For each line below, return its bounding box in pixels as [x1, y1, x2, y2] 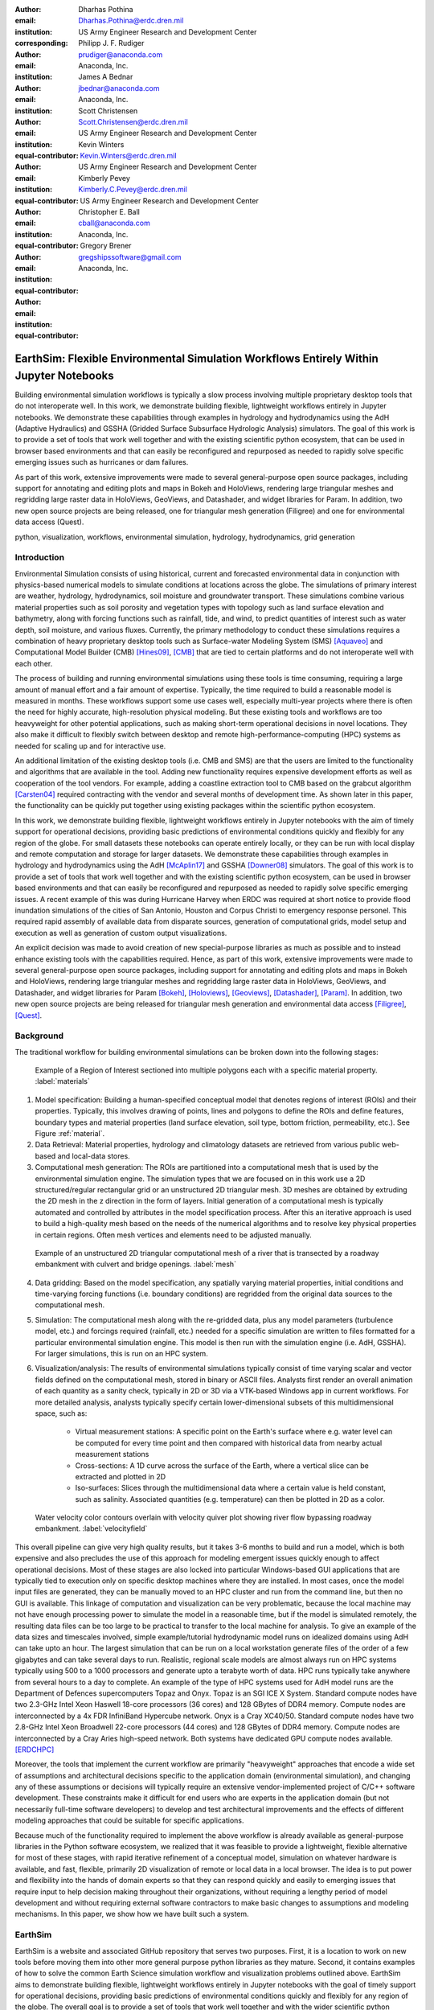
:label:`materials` [35, 1077, 90, 1086]
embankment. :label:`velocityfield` [35, 1524, 148, 1533]
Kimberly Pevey [78, 173, 130, 183]
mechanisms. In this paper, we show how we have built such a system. [14, 1910, 249, 1919]
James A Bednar [78, 72, 133, 82]
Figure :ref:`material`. [35, 1128, 104, 1138]
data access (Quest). [14, 517, 84, 527]
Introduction [14, 552, 64, 563]
